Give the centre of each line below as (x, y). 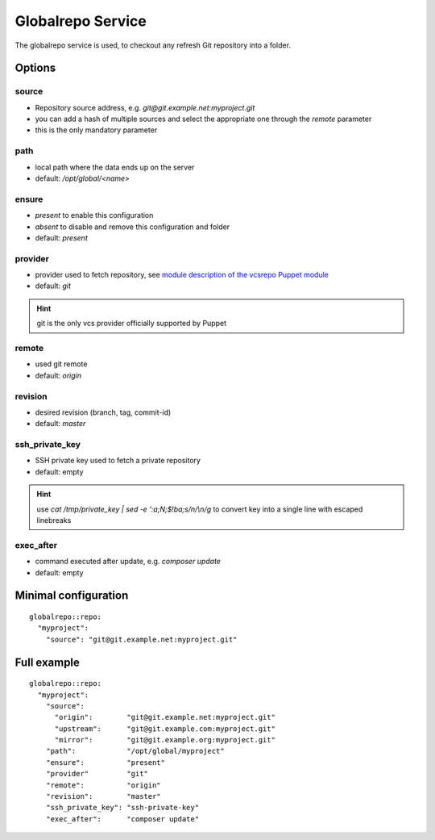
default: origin (58, 375)
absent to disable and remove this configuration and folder (132, 227)
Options (35, 68)
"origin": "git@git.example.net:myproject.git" (165, 717)
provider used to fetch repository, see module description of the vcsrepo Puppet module (182, 275)
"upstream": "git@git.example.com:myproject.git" (165, 729)
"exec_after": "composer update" (122, 819)
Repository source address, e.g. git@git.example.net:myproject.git (145, 107)
